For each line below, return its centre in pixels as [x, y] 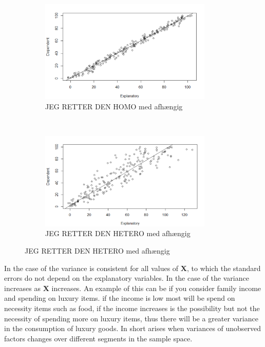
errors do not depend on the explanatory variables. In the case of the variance [127, 278]
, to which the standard [224, 268]
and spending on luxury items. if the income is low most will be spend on [120, 298]
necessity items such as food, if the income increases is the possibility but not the [132, 308]
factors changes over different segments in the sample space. [98, 338]
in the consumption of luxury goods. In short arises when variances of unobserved [133, 328]
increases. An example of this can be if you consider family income [156, 288]
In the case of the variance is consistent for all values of [91, 268]
